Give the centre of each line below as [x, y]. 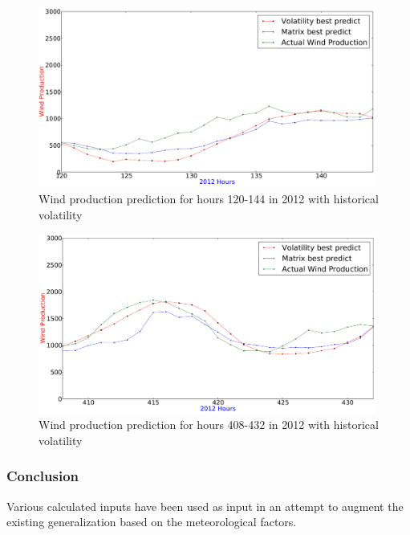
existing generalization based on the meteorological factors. [152, 522]
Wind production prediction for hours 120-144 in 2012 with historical [209, 199]
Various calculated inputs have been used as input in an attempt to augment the [205, 506]
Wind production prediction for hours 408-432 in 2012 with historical [209, 425]
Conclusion [43, 476]
